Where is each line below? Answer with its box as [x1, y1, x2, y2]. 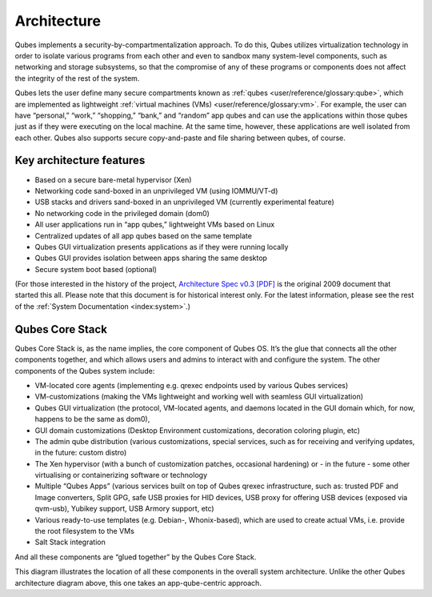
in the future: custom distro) [34, 448, 127, 458]
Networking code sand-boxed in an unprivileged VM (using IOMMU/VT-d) [34, 186, 278, 195]
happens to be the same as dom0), [34, 415, 150, 424]
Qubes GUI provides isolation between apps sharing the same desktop [34, 253, 268, 263]
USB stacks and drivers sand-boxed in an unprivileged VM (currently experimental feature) [34, 197, 335, 207]
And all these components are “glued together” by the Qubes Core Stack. [14, 552, 257, 562]
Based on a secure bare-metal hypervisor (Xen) [34, 174, 192, 184]
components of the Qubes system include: [14, 366, 155, 375]
